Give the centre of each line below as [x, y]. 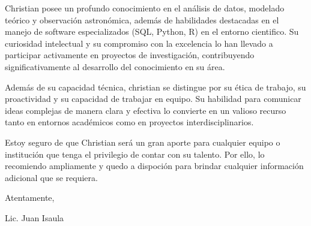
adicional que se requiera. [51, 177]
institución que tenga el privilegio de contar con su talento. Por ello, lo [135, 154]
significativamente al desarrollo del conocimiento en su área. [115, 66]
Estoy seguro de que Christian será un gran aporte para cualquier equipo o [143, 142]
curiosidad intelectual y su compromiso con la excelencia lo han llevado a [139, 43]
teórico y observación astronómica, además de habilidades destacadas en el [142, 19]
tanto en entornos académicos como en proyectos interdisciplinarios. [129, 122]
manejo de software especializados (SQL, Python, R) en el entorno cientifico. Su [152, 31]
